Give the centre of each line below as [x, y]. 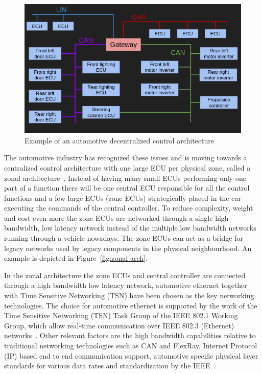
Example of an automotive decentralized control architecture [119, 140]
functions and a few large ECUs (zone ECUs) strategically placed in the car [123, 198]
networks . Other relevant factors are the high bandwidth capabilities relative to [130, 335]
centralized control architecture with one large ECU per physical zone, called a [127, 167]
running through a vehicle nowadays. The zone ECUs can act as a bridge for [124, 238]
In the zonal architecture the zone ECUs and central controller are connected [125, 275]
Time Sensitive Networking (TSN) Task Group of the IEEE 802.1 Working [121, 315]
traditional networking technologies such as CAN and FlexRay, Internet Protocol [131, 346]
